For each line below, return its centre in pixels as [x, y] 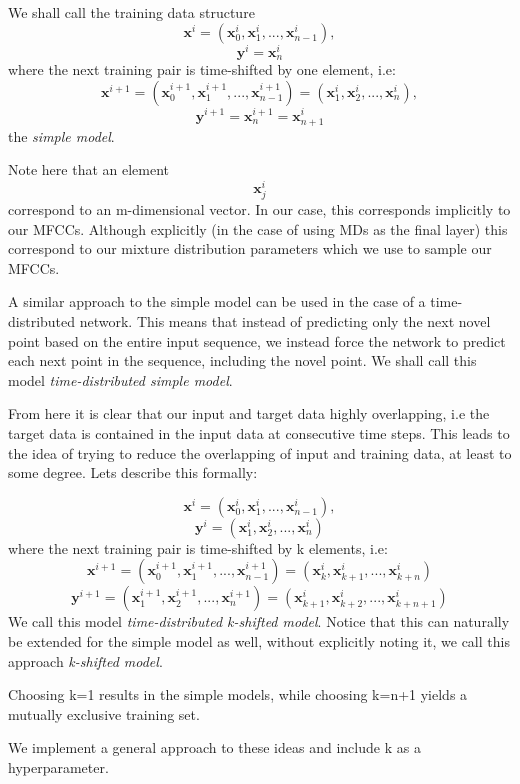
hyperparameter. [58, 766]
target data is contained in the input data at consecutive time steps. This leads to [259, 433]
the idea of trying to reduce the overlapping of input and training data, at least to [260, 452]
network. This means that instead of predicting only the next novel [285, 321]
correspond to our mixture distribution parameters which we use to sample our [250, 248]
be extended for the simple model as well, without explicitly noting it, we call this [259, 640]
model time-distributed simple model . [120, 379]
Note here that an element [89, 169]
